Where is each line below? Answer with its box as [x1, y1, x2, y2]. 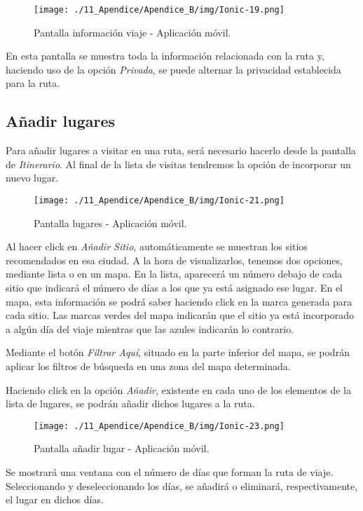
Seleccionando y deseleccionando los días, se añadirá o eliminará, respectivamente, [6, 478, 358, 493]
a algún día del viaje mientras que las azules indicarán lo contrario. [6, 321, 294, 336]
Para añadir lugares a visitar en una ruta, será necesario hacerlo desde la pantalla [6, 143, 356, 158]
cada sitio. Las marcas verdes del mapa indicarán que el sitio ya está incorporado [6, 308, 355, 322]
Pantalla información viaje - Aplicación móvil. [34, 25, 231, 39]
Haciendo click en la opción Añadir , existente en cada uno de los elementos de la [6, 382, 351, 397]
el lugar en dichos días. [6, 492, 104, 507]
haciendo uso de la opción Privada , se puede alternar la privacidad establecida [6, 62, 341, 76]
